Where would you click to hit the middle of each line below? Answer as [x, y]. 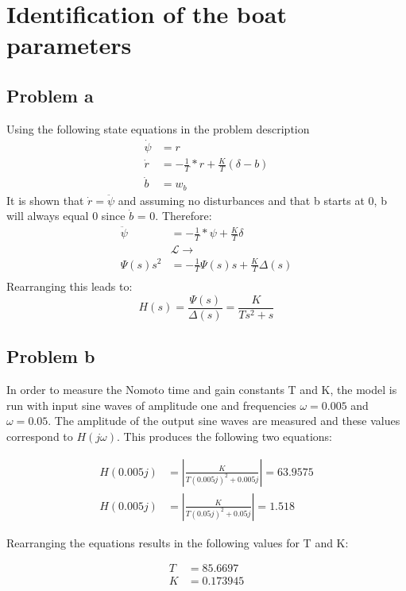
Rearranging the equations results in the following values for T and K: [178, 542]
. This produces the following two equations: [225, 436]
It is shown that [45, 200]
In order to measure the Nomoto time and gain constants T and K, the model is [202, 390]
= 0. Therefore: [174, 216]
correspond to [40, 436]
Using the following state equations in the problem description [158, 128]
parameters [69, 45]
